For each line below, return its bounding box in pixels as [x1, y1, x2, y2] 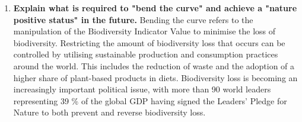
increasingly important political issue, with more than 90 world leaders [13, 83, 271, 95]
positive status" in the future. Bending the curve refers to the [13, 13, 253, 25]
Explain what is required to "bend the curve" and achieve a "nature [13, 2, 297, 14]
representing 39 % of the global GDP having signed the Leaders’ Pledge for [13, 94, 287, 107]
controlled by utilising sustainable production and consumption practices [13, 48, 278, 60]
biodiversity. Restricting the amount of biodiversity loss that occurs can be [13, 36, 285, 49]
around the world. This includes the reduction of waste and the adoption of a [13, 59, 295, 72]
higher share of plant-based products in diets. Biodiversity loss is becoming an [13, 71, 298, 84]
